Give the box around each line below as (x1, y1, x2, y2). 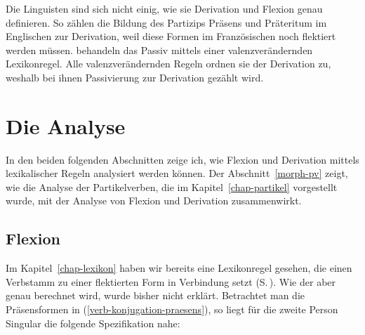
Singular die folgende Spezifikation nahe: (6, 315, 180, 330)
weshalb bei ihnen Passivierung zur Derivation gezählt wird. (6, 70, 264, 84)
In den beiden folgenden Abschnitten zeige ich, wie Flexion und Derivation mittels (6, 152, 359, 166)
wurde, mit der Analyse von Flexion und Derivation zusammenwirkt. (6, 193, 302, 208)
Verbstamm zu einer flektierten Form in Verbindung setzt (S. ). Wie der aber (6, 274, 336, 289)
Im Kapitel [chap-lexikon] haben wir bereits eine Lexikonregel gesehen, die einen (6, 261, 352, 275)
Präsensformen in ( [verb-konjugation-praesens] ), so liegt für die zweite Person (6, 302, 338, 317)
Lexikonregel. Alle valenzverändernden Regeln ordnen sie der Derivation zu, (6, 56, 331, 71)
